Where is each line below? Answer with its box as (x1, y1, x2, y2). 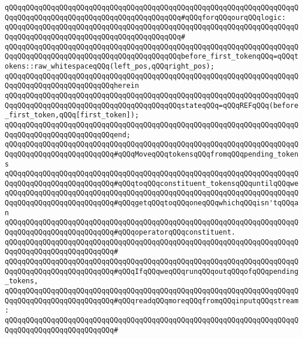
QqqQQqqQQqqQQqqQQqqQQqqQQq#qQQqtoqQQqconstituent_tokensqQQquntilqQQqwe (5, 179, 299, 188)
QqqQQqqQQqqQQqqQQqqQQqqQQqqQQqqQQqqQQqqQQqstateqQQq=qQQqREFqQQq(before (5, 101, 299, 110)
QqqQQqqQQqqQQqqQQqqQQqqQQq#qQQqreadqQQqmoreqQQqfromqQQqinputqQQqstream (5, 296, 299, 305)
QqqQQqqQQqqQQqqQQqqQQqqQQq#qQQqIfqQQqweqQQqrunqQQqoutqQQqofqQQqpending (5, 267, 299, 276)
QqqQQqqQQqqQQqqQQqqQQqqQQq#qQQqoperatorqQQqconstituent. (5, 228, 236, 237)
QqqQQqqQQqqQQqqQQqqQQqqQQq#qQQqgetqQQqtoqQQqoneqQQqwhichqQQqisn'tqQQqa (5, 199, 299, 208)
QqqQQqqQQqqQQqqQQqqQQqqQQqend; (5, 130, 131, 139)
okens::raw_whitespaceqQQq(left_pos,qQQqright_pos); (5, 62, 215, 70)
